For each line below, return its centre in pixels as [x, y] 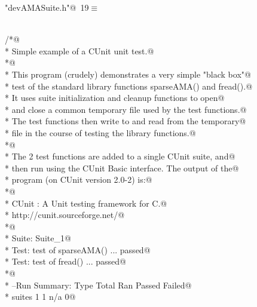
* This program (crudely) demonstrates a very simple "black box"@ [128, 74]
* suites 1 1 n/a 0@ [40, 297]
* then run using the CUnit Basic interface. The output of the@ [122, 168]
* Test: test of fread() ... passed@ [65, 261]
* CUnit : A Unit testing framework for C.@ [86, 203]
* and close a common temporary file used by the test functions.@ [126, 109]
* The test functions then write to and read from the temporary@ [126, 121]
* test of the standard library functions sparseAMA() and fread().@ [129, 86]
